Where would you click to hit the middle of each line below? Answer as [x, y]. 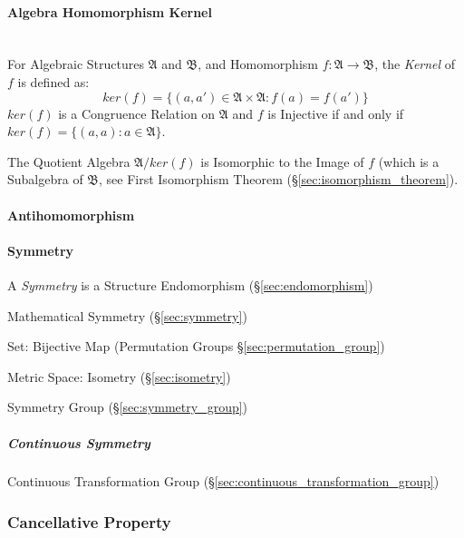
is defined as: [53, 81]
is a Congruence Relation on [137, 113]
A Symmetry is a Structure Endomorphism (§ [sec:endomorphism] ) [190, 284]
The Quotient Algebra [69, 161]
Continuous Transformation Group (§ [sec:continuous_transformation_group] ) [223, 481]
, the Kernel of [415, 64]
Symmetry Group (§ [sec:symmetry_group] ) [128, 407]
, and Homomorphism [258, 64]
